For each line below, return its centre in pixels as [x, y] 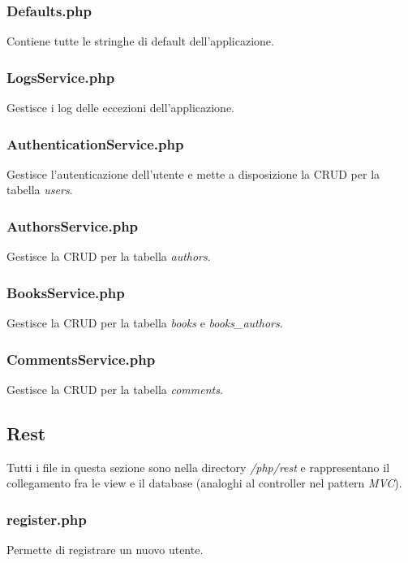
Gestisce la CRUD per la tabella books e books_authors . [145, 323]
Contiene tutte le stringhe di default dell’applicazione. [140, 41]
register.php [47, 519]
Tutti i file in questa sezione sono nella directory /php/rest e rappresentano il [198, 467]
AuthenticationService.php [95, 143]
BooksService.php [66, 292]
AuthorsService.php [73, 225]
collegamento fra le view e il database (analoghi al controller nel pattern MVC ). [204, 483]
